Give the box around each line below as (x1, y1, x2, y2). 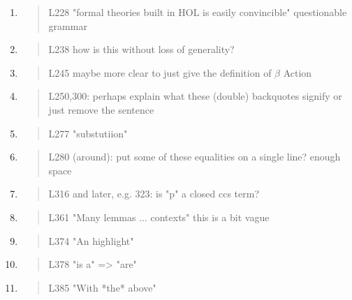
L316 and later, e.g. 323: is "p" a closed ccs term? (48, 186, 260, 201)
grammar (48, 18, 87, 33)
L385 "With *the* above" (48, 280, 156, 294)
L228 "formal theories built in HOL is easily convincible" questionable (48, 5, 347, 19)
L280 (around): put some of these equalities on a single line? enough (48, 149, 341, 164)
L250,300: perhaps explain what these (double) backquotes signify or (48, 89, 342, 103)
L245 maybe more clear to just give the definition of (48, 65, 272, 80)
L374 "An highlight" (48, 233, 134, 248)
